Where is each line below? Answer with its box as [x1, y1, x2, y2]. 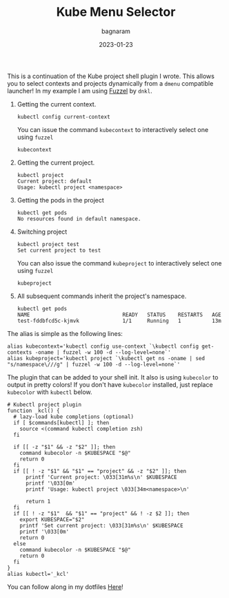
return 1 [25, 498, 51, 505]
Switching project [17, 227, 68, 236]
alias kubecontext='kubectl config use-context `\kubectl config [7, 343, 199, 350]
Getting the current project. [17, 158, 95, 167]
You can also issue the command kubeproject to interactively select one [17, 259, 222, 267]
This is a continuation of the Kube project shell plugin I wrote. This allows [7, 72, 215, 80]
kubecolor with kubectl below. [7, 388, 92, 396]
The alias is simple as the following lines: [7, 329, 123, 337]
